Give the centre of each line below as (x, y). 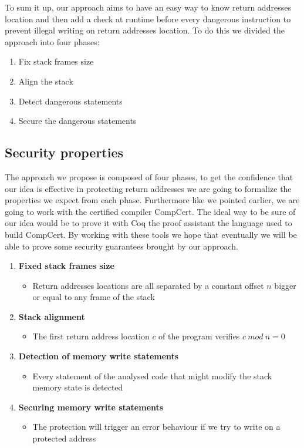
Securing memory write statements (91, 407)
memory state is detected (78, 387)
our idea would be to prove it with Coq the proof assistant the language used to (148, 223)
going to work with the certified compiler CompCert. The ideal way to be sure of (150, 211)
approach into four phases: (52, 41)
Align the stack (46, 81)
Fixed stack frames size (66, 266)
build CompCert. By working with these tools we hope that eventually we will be (151, 234)
